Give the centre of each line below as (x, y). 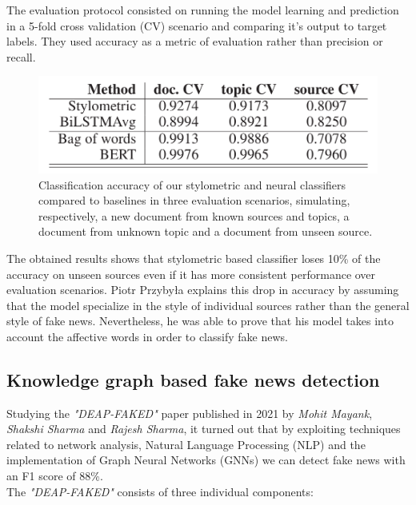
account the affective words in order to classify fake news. (147, 336)
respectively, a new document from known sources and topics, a (194, 215)
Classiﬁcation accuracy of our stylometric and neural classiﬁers (192, 184)
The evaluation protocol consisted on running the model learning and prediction (203, 10)
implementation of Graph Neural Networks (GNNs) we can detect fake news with (206, 460)
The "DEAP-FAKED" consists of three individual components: (160, 491)
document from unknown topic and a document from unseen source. (206, 231)
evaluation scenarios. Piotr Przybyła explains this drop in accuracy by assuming (203, 290)
